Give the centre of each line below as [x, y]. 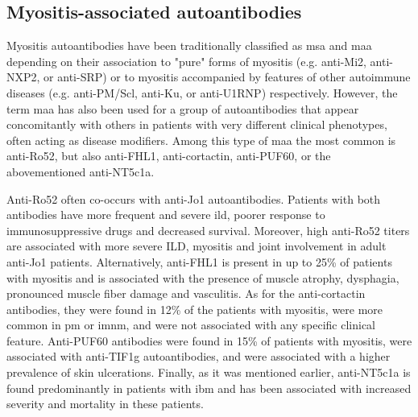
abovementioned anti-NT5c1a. [81, 171]
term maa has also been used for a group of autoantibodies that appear [183, 108]
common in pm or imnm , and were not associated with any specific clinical [191, 325]
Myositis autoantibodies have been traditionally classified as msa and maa [189, 45]
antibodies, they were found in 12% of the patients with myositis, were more [195, 309]
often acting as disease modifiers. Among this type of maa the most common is [201, 140]
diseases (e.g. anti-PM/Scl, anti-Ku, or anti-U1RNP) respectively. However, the [202, 92]
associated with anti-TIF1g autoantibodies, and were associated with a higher [199, 356]
